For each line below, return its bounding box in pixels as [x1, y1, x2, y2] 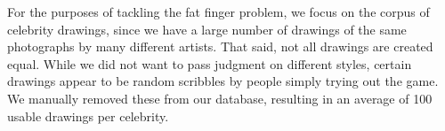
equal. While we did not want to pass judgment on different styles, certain [7, 54, 412, 73]
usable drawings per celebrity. [7, 106, 169, 125]
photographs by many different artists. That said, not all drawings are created [7, 37, 433, 56]
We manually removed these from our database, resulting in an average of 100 [7, 89, 433, 107]
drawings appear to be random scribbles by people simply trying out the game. [7, 72, 439, 90]
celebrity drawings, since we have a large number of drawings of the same [7, 19, 407, 38]
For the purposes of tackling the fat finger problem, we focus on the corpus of [7, 3, 430, 20]
